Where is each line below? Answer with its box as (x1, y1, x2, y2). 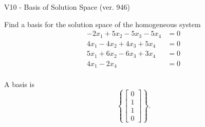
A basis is (4, 79, 34, 90)
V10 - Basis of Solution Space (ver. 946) (4, 2, 130, 12)
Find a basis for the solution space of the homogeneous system (4, 18, 201, 29)
